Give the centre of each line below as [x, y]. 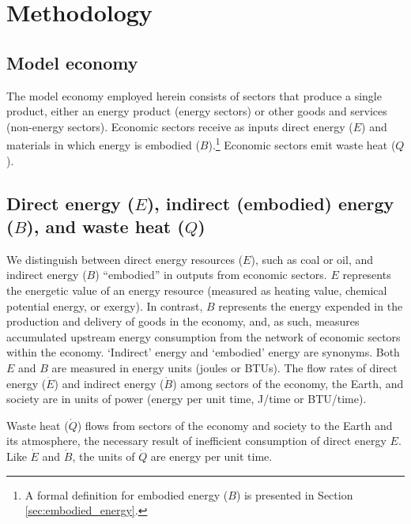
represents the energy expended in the [311, 305]
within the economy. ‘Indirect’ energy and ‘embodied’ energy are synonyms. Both [203, 352]
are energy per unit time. [211, 456]
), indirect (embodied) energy [270, 203]
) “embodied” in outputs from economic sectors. [211, 275]
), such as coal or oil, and [312, 259]
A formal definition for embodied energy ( [126, 494]
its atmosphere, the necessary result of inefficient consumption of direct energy [196, 441]
